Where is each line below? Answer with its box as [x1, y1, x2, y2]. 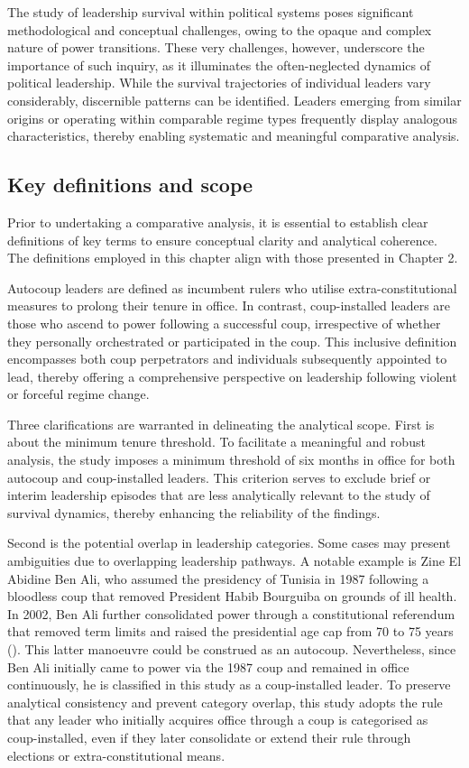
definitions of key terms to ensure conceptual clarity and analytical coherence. [7, 230, 437, 249]
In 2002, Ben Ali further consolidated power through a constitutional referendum [7, 604, 455, 623]
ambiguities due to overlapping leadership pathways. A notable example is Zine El [7, 551, 462, 570]
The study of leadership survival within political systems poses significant [7, 3, 414, 21]
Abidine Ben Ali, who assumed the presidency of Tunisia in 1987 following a [7, 569, 429, 588]
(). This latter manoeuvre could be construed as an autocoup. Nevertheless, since [7, 640, 456, 659]
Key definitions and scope [7, 171, 253, 199]
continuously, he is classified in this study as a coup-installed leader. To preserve [7, 675, 451, 694]
